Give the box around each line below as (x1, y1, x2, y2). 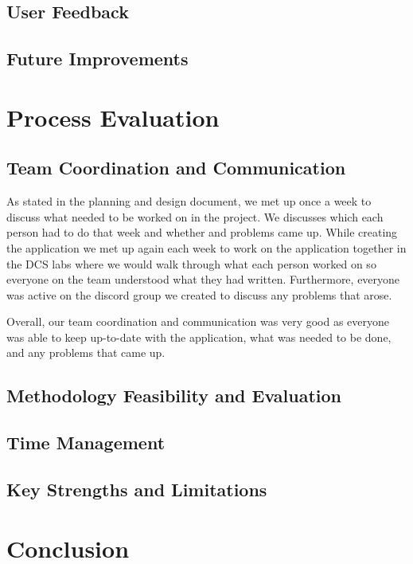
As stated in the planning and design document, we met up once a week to (6, 193, 372, 210)
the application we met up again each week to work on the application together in (6, 239, 407, 256)
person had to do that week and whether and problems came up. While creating (6, 224, 398, 241)
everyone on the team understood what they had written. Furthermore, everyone (6, 271, 400, 288)
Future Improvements (6, 46, 189, 71)
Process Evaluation (6, 100, 220, 133)
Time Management (6, 430, 166, 455)
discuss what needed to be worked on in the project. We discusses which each (6, 208, 384, 225)
